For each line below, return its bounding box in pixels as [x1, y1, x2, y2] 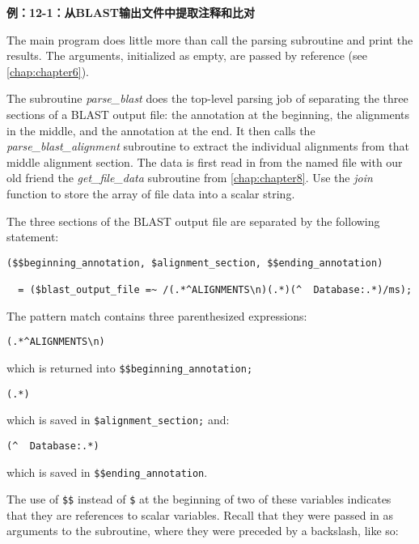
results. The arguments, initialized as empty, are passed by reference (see [6, 47, 367, 64]
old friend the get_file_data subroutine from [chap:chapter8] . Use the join [6, 169, 373, 186]
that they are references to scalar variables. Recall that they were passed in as [6, 506, 393, 523]
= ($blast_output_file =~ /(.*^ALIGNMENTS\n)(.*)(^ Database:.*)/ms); [18, 284, 413, 296]
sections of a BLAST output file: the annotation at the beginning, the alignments [6, 105, 410, 122]
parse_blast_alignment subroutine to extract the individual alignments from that [6, 138, 409, 155]
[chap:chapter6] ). [6, 62, 89, 79]
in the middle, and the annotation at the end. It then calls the [6, 121, 315, 138]
